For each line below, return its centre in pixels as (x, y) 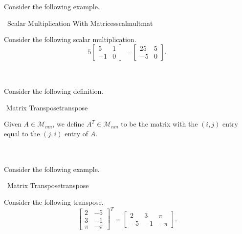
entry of (77, 133)
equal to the (22, 133)
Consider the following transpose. (54, 202)
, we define (68, 124)
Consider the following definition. (54, 91)
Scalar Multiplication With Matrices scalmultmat (80, 23)
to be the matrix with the (159, 124)
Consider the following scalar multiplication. (70, 39)
